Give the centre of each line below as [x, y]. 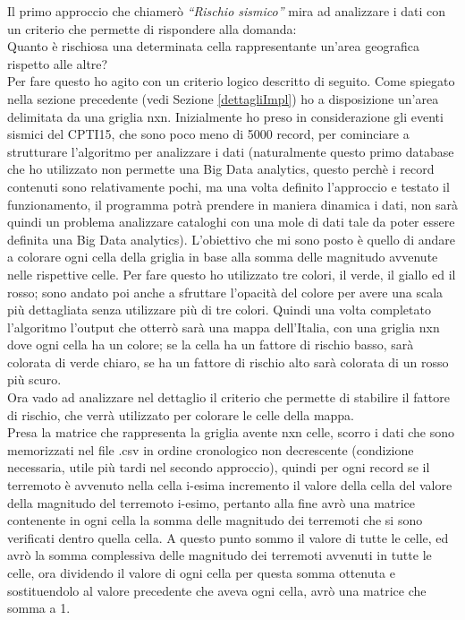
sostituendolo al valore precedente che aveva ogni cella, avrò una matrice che [217, 590]
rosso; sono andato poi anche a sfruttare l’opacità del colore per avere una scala [225, 292]
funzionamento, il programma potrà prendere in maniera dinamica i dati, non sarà [233, 204]
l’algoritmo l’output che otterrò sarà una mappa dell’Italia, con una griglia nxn [224, 327]
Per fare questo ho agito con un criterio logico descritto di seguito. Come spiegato [231, 81]
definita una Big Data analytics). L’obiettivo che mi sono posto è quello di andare [231, 239]
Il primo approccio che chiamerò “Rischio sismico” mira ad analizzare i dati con [227, 11]
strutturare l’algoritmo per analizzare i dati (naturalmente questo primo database [231, 151]
